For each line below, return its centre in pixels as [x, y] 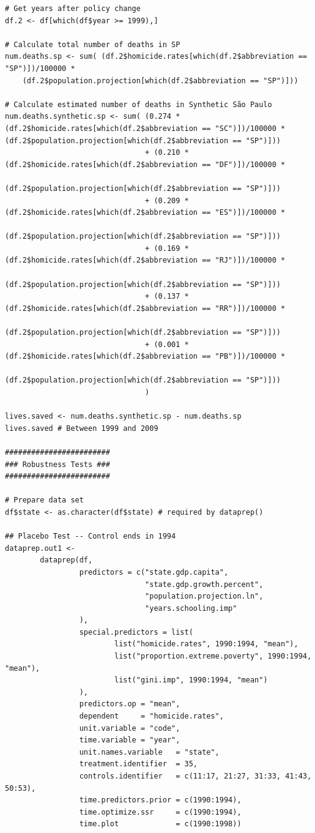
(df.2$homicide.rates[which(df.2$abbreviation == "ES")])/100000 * [145, 213]
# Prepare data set [44, 500]
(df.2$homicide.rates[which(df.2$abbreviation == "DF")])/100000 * [145, 164]
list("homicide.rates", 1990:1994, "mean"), [206, 644]
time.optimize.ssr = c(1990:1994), [160, 812]
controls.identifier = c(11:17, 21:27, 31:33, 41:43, [195, 776]
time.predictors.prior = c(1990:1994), [160, 800]
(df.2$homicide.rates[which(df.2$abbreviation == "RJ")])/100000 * [145, 260]
